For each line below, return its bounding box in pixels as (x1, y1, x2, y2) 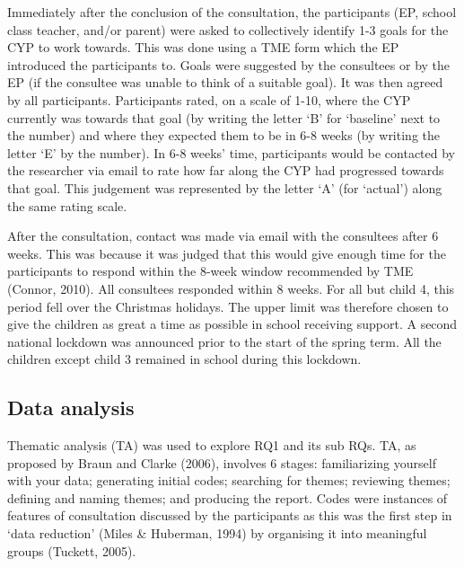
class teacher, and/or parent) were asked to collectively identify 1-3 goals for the (7, 20, 449, 39)
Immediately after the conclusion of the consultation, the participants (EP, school (7, 3, 457, 21)
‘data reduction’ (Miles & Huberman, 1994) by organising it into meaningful (7, 524, 427, 543)
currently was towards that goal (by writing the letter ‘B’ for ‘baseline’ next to (7, 108, 441, 127)
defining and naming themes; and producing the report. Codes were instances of (7, 488, 448, 507)
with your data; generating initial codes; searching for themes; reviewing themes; (7, 471, 451, 490)
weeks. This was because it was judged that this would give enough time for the (7, 244, 446, 262)
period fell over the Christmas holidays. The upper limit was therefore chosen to (7, 297, 449, 315)
